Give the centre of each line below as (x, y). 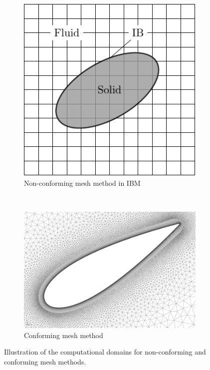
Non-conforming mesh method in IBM (82, 183)
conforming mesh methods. (45, 361)
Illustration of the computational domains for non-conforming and (105, 352)
